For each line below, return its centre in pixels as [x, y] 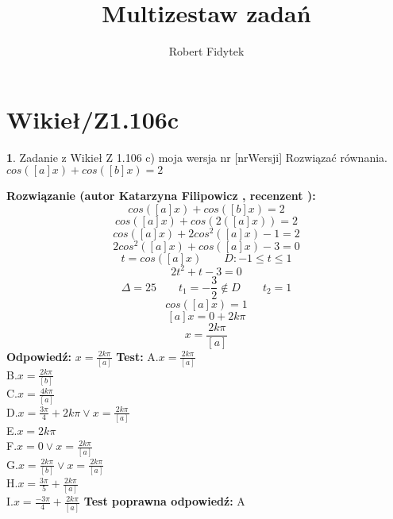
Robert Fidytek [206, 51]
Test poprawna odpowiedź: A [164, 501]
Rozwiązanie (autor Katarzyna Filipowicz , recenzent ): [161, 196]
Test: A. [137, 356]
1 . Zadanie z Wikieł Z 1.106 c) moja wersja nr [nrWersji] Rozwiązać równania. [197, 157]
